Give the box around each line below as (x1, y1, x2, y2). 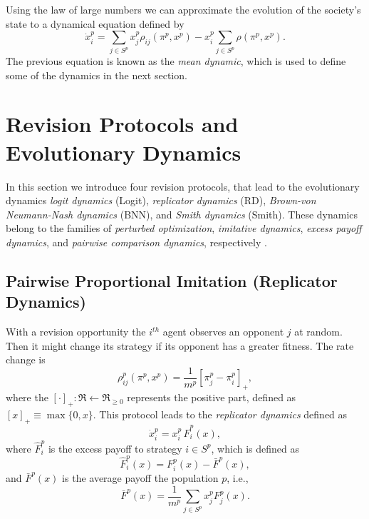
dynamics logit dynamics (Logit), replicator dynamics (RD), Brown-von (6, 193, 316, 208)
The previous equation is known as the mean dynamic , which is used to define (6, 54, 346, 69)
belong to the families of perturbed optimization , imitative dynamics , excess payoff (6, 221, 362, 236)
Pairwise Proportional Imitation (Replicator (6, 269, 338, 291)
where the (6, 390, 48, 405)
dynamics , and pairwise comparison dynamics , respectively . (6, 234, 267, 249)
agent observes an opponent (162, 324, 284, 339)
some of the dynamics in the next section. (6, 67, 187, 82)
